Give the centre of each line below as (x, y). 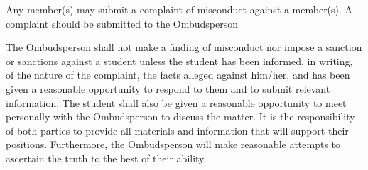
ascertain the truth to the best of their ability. (106, 158)
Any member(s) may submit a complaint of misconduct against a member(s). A (179, 9)
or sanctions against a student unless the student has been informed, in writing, (179, 61)
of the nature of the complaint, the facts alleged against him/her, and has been (178, 75)
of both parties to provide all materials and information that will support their (177, 130)
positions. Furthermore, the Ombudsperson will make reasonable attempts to (173, 144)
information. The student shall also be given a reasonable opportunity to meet (176, 102)
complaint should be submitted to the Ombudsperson (122, 23)
